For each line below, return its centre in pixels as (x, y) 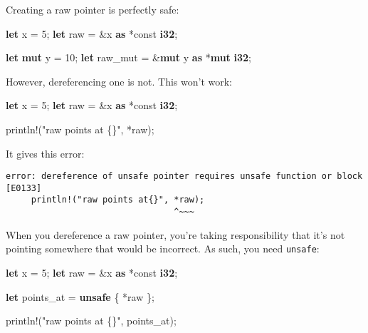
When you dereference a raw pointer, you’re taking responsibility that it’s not (175, 234)
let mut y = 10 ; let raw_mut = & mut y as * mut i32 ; (128, 57)
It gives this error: (45, 153)
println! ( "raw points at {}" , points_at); (91, 321)
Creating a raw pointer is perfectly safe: (93, 9)
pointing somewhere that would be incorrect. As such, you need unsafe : (163, 249)
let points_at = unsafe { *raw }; (80, 296)
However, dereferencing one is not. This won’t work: (119, 81)
